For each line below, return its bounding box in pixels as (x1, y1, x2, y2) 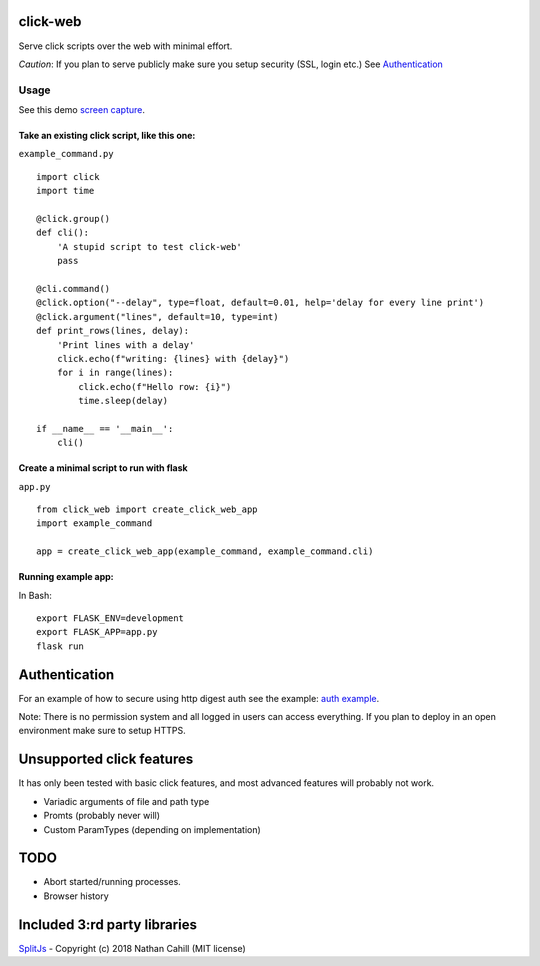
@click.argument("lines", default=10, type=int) (36, 311, 279, 322)
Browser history (43, 890, 109, 902)
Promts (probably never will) (43, 810, 160, 822)
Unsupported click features (18, 751, 194, 768)
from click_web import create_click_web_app (36, 504, 259, 515)
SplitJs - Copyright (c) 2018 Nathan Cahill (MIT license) (18, 942, 247, 954)
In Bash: (18, 589, 52, 601)
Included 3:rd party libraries (18, 916, 197, 933)
